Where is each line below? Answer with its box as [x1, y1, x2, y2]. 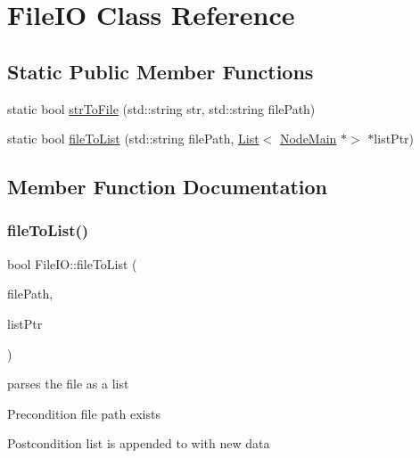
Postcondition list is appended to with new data [7, 434, 270, 453]
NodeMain [279, 129, 337, 148]
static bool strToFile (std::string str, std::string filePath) [7, 99, 316, 118]
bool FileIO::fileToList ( [7, 254, 137, 273]
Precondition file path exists [7, 404, 161, 422]
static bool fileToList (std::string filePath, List [7, 129, 259, 148]
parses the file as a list [7, 374, 129, 393]
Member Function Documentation [7, 173, 328, 200]
